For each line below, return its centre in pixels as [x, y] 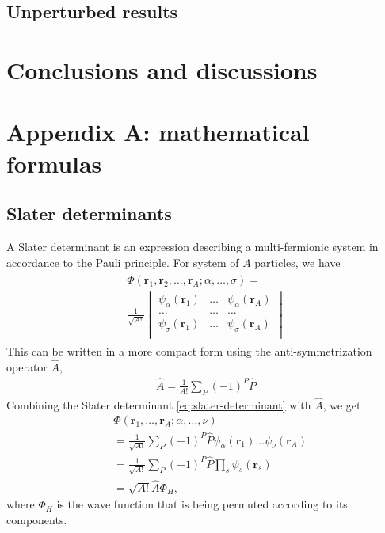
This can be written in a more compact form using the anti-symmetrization [189, 351]
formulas [54, 163]
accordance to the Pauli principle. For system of [123, 262]
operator [27, 366]
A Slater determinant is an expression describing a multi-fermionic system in [192, 246]
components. [37, 519]
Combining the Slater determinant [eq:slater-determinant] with [159, 404]
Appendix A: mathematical [158, 132]
